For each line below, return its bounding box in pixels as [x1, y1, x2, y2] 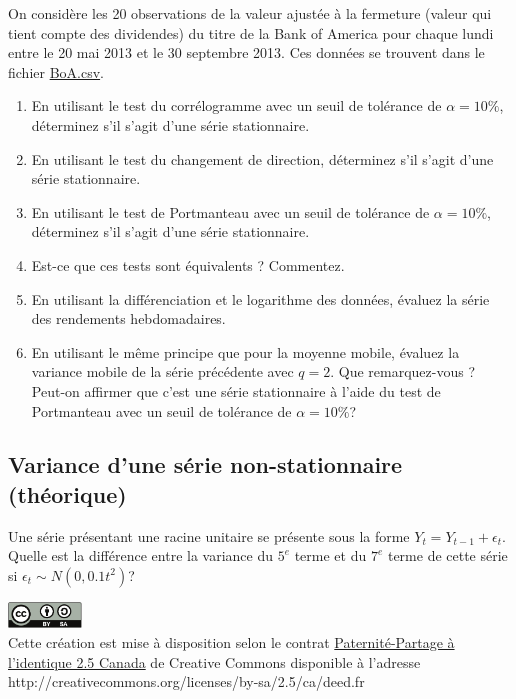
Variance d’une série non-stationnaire [8, 449, 403, 480]
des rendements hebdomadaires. [31, 308, 226, 329]
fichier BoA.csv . [8, 61, 104, 82]
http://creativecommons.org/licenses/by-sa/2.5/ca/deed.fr [8, 671, 365, 692]
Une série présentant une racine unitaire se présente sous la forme [8, 525, 410, 546]
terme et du [294, 545, 367, 566]
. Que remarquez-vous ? [330, 361, 476, 382]
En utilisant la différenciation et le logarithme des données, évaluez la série [31, 288, 490, 309]
